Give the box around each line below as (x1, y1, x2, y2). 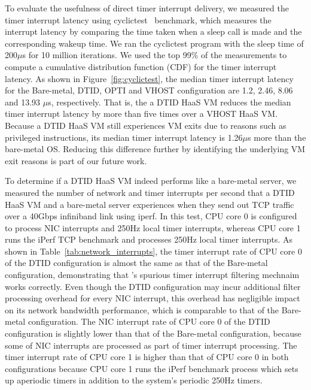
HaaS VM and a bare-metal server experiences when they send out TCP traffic (5, 198, 294, 210)
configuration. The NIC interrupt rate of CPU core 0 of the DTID (28, 315, 270, 328)
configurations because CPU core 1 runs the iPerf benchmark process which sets (5, 362, 298, 374)
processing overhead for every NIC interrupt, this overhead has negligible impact (5, 292, 300, 304)
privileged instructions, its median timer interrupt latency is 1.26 (5, 131, 243, 143)
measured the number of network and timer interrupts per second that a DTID (5, 186, 295, 198)
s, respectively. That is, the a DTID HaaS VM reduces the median (48, 95, 291, 108)
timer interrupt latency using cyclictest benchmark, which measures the (5, 13, 272, 26)
